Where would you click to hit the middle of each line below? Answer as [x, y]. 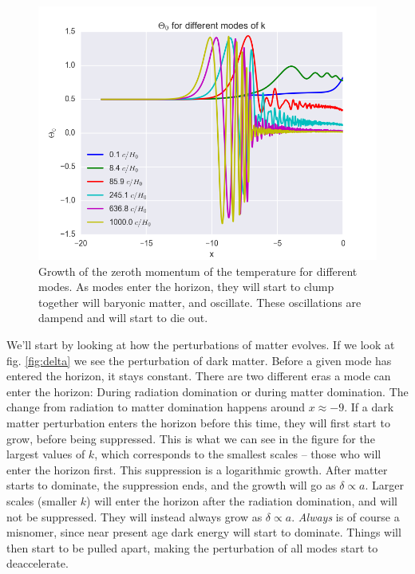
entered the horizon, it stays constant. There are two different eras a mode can [199, 376]
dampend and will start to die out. [123, 318]
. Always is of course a [346, 516]
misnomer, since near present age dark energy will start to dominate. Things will [204, 532]
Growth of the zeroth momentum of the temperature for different [198, 271]
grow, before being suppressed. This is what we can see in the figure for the [191, 438]
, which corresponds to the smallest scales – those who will [238, 454]
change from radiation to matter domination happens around [156, 407]
